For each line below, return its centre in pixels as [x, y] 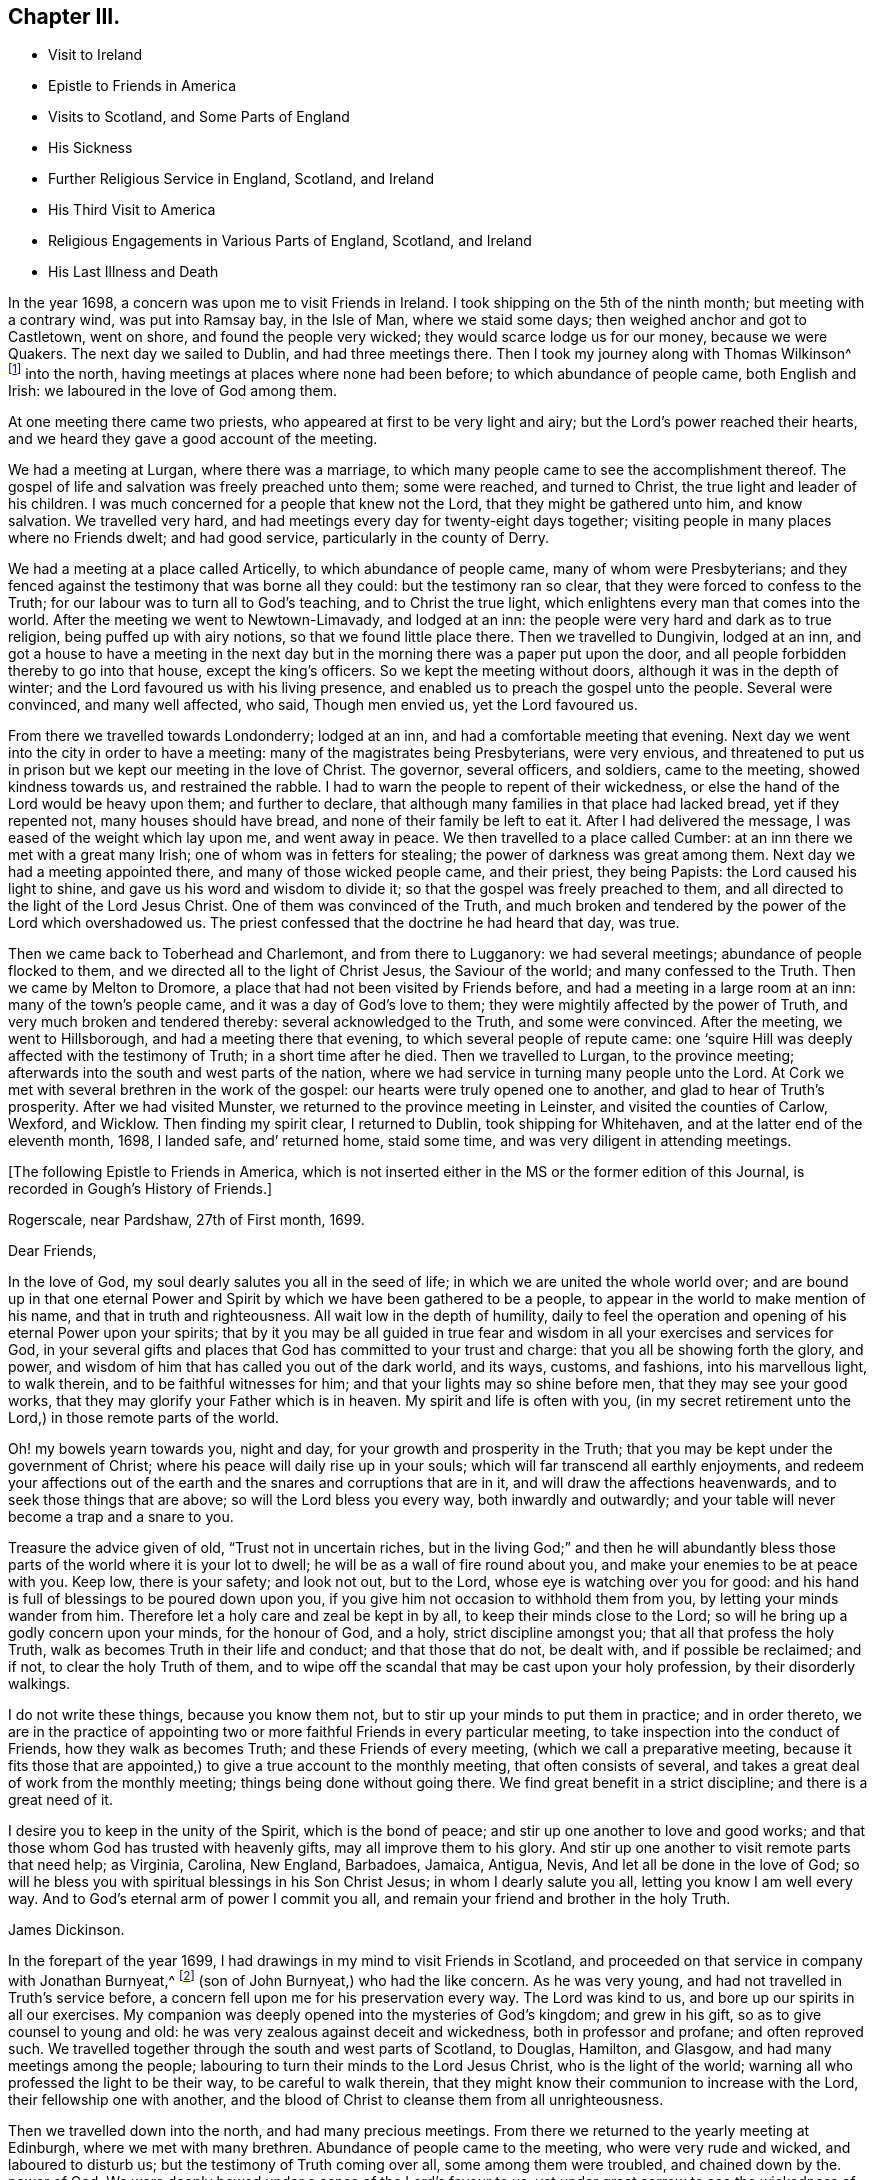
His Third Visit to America [132, 210]
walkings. [39, 1684]
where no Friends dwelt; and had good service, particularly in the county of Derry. [279, 538]
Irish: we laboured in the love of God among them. [172, 391]
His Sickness [90, 148]
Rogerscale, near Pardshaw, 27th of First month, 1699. [186, 1220]
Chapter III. [64, 16]
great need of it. [60, 1800]
